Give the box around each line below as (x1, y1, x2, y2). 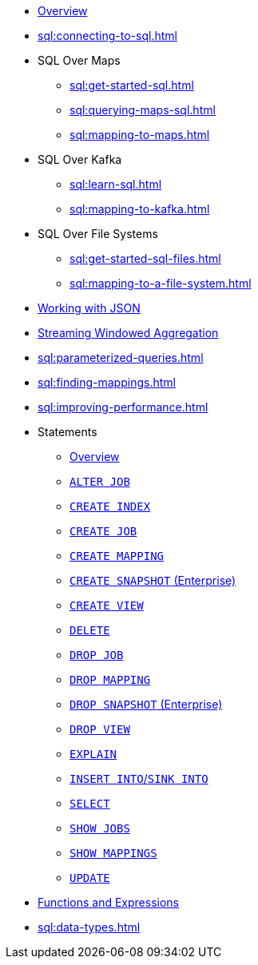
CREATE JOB (69, 525, 137, 538)
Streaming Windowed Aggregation (38, 326, 219, 340)
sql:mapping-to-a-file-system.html (69, 276, 252, 290)
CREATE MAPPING (69, 550, 165, 562)
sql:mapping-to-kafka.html (69, 202, 210, 216)
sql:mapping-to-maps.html (69, 128, 210, 141)
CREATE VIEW (69, 599, 144, 612)
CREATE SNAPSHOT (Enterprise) (69, 574, 236, 587)
